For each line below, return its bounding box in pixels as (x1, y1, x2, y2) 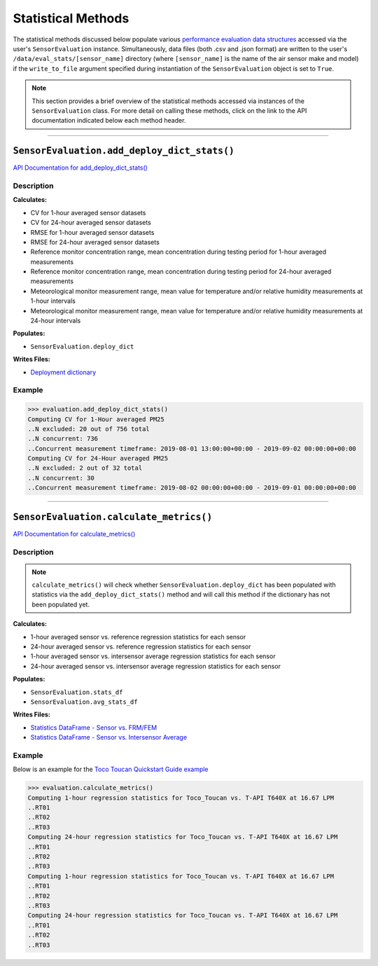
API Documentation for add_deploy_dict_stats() (13, 163, 148, 172)
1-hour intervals (30, 297, 76, 305)
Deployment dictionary (30, 368, 97, 376)
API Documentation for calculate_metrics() (13, 529, 136, 538)
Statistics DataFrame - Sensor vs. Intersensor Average (30, 733, 188, 742)
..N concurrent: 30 (27, 474, 94, 482)
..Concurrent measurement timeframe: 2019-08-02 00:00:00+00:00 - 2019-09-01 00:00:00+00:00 (27, 484, 356, 492)
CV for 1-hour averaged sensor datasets (30, 208, 146, 217)
